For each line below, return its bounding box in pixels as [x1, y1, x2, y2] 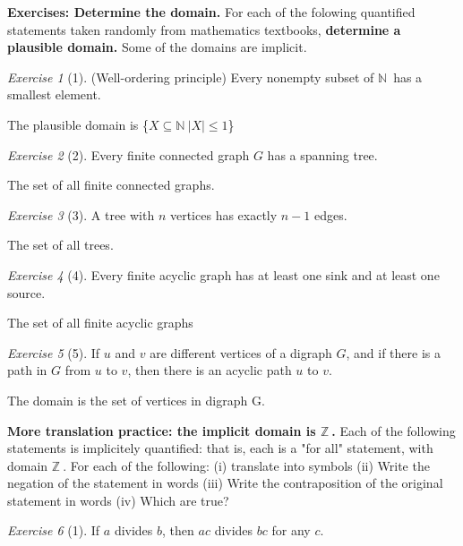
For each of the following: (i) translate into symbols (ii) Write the [70, 456, 430, 474]
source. [7, 283, 46, 302]
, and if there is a [346, 343, 442, 362]
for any [271, 521, 311, 540]
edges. [314, 205, 347, 224]
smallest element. [7, 85, 101, 104]
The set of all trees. [7, 235, 114, 254]
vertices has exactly [169, 205, 278, 224]
